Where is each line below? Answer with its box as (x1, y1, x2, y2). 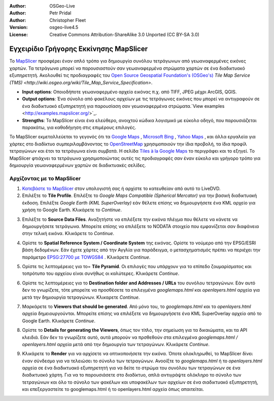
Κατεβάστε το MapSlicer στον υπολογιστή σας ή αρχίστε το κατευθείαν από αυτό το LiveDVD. (22, 186, 221, 192)
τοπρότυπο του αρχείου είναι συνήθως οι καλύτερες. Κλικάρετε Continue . (22, 270, 180, 277)
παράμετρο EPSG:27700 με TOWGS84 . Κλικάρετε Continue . (22, 254, 151, 260)
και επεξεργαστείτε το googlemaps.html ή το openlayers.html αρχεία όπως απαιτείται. (22, 386, 204, 392)
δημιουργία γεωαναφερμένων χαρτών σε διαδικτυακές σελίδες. (9, 162, 147, 168)
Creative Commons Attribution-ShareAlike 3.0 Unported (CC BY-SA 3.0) (49, 31, 200, 38)
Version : (9, 24, 28, 31)
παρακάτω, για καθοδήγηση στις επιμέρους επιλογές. (22, 124, 136, 130)
